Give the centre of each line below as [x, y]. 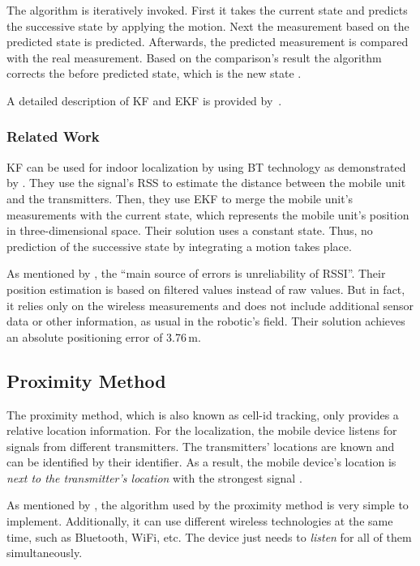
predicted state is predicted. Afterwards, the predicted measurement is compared [208, 42]
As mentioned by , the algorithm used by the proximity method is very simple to [208, 505]
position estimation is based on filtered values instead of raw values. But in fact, [206, 289]
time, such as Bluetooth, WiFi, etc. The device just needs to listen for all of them [209, 536]
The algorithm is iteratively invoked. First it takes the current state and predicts [207, 10]
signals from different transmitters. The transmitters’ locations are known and [201, 446]
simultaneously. [45, 553]
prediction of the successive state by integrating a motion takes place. [179, 246]
